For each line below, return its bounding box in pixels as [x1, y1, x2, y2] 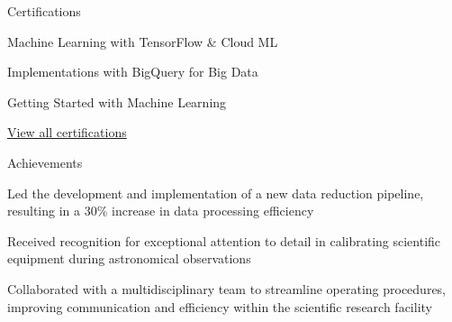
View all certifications [7, 123, 127, 142]
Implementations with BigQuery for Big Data [7, 62, 258, 81]
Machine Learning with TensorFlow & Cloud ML [7, 32, 278, 51]
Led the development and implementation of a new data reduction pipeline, [7, 183, 424, 202]
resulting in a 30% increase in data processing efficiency [7, 201, 314, 220]
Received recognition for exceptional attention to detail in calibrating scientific [7, 231, 441, 250]
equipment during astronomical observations [7, 249, 251, 268]
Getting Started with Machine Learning [7, 92, 227, 111]
